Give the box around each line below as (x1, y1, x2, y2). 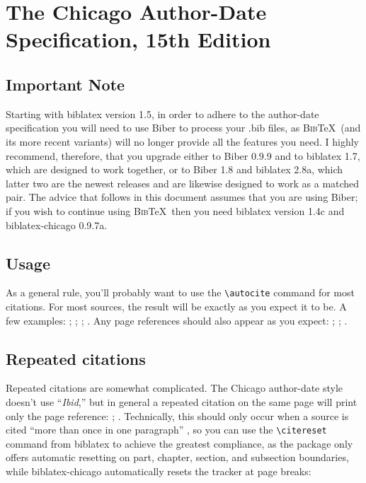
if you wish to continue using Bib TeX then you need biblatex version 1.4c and (6, 203, 345, 218)
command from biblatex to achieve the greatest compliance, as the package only (6, 436, 353, 450)
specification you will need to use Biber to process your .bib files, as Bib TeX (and (6, 120, 361, 135)
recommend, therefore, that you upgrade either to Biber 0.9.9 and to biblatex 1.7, (6, 148, 360, 163)
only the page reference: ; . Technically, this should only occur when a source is (6, 408, 349, 423)
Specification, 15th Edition (6, 25, 271, 54)
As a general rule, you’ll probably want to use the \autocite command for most (6, 285, 355, 300)
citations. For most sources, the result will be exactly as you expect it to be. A (6, 298, 347, 313)
